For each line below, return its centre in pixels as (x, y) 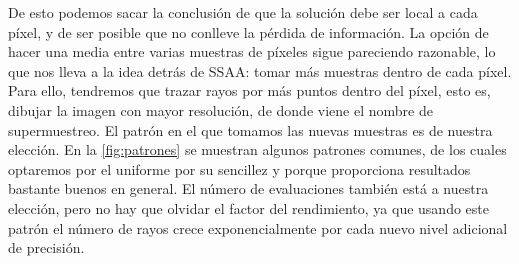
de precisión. (46, 247)
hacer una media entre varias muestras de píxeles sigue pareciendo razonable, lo (252, 51)
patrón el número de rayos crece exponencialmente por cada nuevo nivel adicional (258, 227)
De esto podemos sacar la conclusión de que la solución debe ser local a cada (243, 12)
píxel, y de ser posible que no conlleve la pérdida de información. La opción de (248, 31)
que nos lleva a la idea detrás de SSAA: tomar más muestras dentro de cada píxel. (260, 70)
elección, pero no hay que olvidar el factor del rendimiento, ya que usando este (248, 207)
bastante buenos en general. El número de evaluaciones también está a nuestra (248, 188)
